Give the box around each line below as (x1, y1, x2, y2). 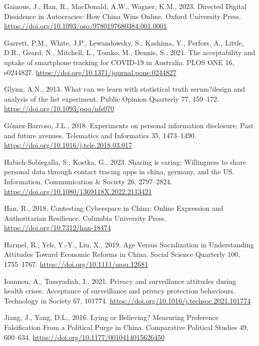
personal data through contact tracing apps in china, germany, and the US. (4, 166, 234, 177)
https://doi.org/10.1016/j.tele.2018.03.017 (4, 140, 132, 150)
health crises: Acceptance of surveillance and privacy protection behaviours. (4, 285, 235, 296)
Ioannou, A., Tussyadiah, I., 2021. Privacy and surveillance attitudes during (4, 275, 236, 286)
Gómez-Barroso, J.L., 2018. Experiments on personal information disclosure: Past (4, 120, 254, 130)
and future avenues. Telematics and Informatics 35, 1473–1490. (4, 130, 196, 140)
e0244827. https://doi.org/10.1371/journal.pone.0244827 (4, 67, 176, 77)
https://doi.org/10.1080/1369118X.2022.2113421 (4, 186, 152, 196)
